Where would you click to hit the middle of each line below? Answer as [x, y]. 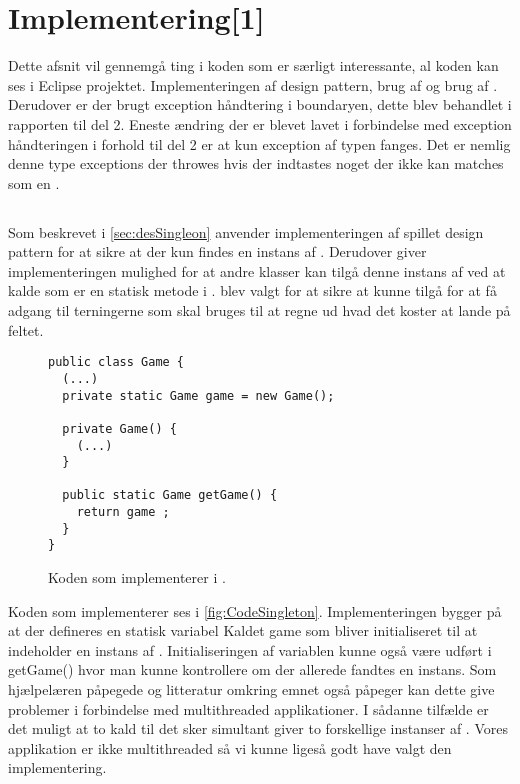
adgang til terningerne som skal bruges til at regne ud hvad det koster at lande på [259, 310]
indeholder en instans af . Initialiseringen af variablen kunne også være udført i [250, 649]
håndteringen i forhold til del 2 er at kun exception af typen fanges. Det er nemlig [259, 143]
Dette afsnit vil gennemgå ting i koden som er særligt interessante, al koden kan [253, 65]
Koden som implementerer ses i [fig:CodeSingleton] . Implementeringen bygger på [255, 610]
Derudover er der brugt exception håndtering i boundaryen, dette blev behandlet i [260, 104]
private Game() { [119, 428]
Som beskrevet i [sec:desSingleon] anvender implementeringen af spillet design [246, 231]
